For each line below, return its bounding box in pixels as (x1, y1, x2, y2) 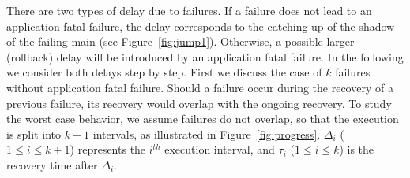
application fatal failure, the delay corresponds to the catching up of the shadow (6, 17, 395, 34)
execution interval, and (164, 141, 275, 158)
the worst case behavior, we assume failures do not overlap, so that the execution (6, 110, 399, 127)
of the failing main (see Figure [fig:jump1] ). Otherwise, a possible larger (6, 33, 355, 50)
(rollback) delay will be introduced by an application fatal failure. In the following (6, 48, 404, 65)
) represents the (70, 141, 146, 158)
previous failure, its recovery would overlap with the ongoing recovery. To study (6, 95, 392, 111)
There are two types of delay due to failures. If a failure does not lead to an (6, 2, 372, 18)
